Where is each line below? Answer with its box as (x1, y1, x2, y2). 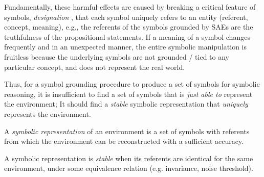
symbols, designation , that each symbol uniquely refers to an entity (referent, (4, 11, 248, 22)
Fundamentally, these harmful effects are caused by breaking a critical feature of (4, 2, 256, 12)
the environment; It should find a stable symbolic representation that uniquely (4, 98, 248, 109)
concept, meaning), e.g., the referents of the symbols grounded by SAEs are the (4, 21, 253, 32)
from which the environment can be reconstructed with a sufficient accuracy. (4, 136, 244, 146)
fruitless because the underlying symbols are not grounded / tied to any (4, 51, 230, 62)
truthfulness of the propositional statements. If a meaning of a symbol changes (4, 31, 250, 42)
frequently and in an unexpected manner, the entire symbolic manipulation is (4, 41, 247, 52)
